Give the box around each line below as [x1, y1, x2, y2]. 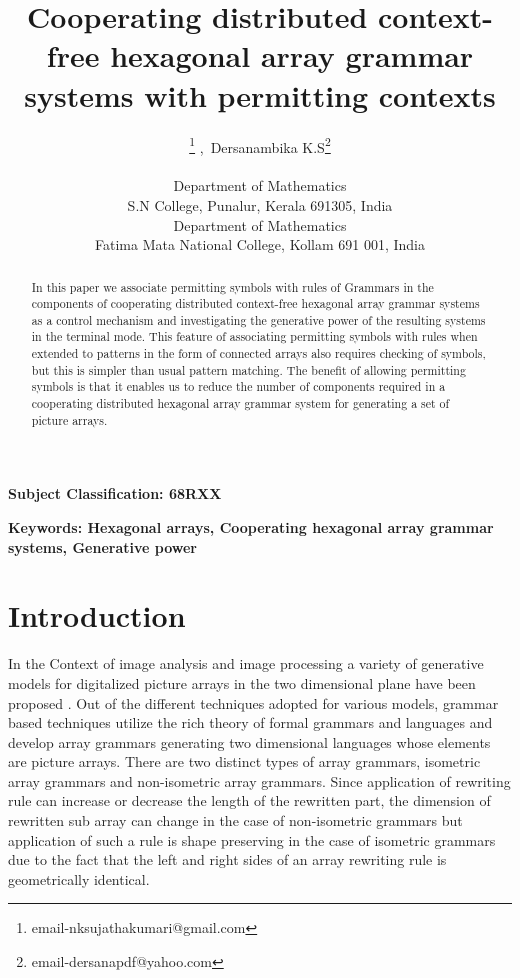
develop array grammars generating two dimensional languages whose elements [8, 731, 491, 752]
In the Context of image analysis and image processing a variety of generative [8, 653, 484, 674]
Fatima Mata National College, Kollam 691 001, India [95, 234, 425, 255]
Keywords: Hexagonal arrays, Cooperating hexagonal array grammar [8, 517, 494, 538]
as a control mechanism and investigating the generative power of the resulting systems [31, 311, 486, 328]
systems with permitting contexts [24, 74, 496, 115]
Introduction [8, 595, 186, 636]
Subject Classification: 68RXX [8, 483, 222, 504]
